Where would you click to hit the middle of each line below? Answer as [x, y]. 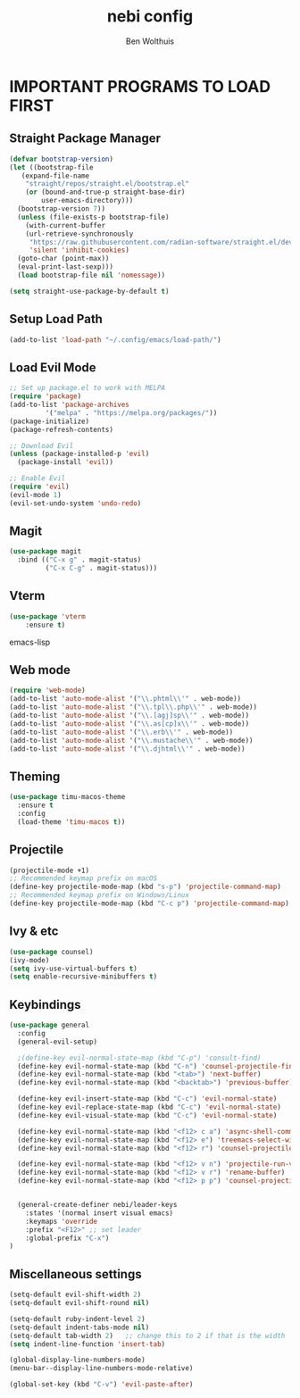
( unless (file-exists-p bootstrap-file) [93, 217]
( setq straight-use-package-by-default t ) [89, 291]
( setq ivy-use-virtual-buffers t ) [74, 969]
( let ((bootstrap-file [51, 167]
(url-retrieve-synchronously [79, 234]
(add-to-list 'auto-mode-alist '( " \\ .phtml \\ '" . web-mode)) [125, 699]
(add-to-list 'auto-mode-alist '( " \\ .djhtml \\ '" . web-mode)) [127, 749]
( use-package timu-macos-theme [67, 797]
